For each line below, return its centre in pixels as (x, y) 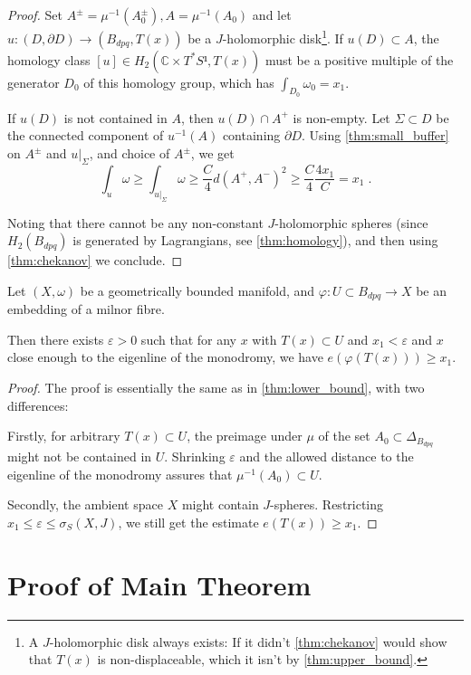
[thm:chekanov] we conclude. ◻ (95, 260)
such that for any (188, 339)
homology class (49, 59)
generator (34, 82)
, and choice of (130, 153)
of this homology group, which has (179, 82)
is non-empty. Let (341, 117)
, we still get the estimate (188, 522)
